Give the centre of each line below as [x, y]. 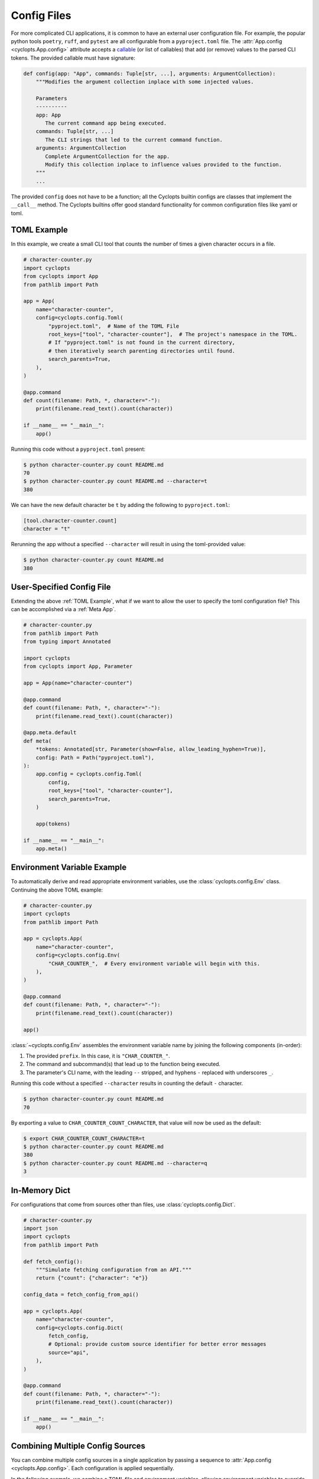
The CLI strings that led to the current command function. [134, 140]
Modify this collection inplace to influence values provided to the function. [164, 165]
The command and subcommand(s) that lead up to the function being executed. [123, 1064]
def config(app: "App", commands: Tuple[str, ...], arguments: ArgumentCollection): [149, 73]
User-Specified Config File [61, 587]
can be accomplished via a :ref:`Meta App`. [64, 609]
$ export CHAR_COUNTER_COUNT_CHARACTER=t [84, 1138]
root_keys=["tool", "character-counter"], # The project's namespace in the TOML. [173, 334]
